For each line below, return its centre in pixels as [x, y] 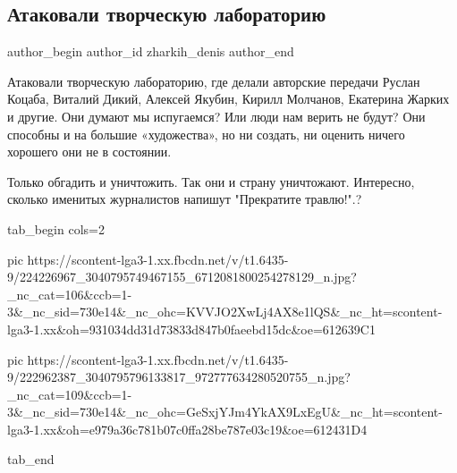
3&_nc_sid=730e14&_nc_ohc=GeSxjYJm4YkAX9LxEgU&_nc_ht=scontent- [225, 412]
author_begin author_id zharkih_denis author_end [151, 51]
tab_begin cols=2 [56, 228]
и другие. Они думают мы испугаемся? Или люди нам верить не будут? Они [216, 116]
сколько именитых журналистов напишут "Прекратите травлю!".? [185, 199]
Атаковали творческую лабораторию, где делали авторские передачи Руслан [214, 81]
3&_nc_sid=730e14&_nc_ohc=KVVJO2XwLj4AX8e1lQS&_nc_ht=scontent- [225, 312]
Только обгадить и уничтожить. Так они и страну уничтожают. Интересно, [211, 181]
